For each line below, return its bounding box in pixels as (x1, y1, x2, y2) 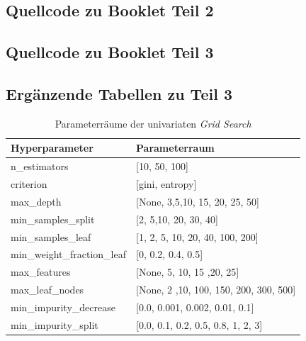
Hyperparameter (11, 140, 93, 155)
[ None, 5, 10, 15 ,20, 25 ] (136, 264, 239, 279)
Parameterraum (136, 140, 215, 155)
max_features (11, 264, 71, 279)
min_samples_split (11, 211, 95, 226)
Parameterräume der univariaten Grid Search (55, 116, 251, 130)
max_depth (11, 194, 62, 208)
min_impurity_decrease (11, 299, 115, 314)
